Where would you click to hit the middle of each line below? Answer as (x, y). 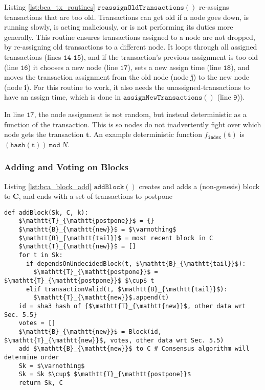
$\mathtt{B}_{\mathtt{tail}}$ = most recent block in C (116, 238)
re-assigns (214, 7)
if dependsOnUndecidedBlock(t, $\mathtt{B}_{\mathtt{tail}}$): (136, 263)
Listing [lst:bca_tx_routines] (50, 7)
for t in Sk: (41, 255)
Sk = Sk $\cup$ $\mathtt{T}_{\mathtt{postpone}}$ (105, 374)
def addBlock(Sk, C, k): (46, 212)
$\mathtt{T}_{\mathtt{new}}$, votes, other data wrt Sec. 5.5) (114, 340)
